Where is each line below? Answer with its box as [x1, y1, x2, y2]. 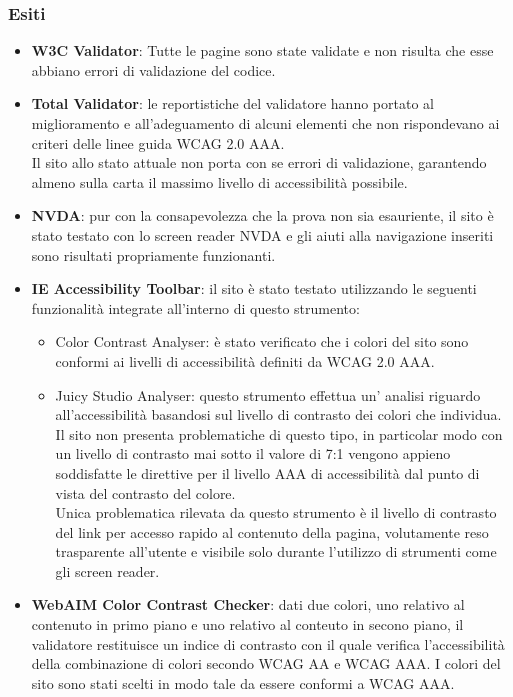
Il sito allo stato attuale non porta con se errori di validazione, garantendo [31, 152, 487, 173]
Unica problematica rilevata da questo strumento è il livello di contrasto [55, 502, 497, 523]
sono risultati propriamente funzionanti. [31, 244, 276, 265]
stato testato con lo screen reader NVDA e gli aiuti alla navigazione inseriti [31, 224, 494, 245]
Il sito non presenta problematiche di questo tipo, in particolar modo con [55, 423, 503, 444]
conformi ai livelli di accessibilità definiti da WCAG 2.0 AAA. [55, 350, 435, 371]
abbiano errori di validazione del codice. [31, 59, 276, 80]
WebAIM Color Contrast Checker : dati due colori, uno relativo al [31, 594, 465, 615]
